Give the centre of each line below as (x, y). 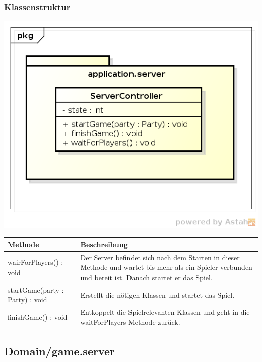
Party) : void (27, 299)
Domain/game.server (59, 351)
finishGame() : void (38, 316)
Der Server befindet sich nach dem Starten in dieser (160, 257)
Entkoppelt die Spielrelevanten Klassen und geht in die (165, 312)
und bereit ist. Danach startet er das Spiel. (146, 277)
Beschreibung (104, 244)
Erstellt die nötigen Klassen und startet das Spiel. (157, 294)
